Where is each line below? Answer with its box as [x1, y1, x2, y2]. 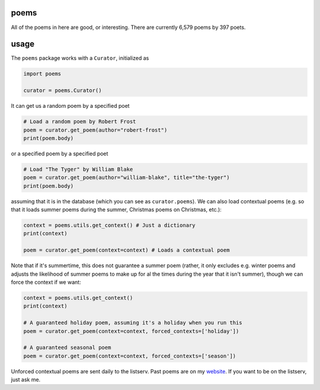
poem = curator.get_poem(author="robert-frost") [23, 126, 168, 133]
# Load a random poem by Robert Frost [23, 119, 136, 125]
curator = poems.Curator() [23, 87, 102, 94]
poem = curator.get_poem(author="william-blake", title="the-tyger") [23, 174, 230, 181]
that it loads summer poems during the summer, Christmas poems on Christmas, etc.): [11, 206, 222, 213]
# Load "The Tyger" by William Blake [23, 166, 133, 172]
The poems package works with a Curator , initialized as [11, 55, 149, 62]
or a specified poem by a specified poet [11, 150, 108, 157]
